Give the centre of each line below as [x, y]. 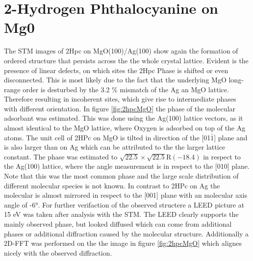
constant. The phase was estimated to [61, 156]
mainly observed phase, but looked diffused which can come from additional [118, 224]
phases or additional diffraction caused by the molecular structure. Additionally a [126, 233]
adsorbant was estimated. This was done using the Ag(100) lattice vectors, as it [124, 118]
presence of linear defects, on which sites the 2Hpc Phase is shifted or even [116, 70]
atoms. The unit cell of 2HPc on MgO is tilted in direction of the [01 [107, 137]
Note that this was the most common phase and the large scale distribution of [121, 176]
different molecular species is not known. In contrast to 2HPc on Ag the [112, 185]
